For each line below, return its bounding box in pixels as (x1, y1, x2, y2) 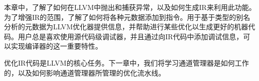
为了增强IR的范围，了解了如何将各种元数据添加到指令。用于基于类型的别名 (4, 11, 250, 22)
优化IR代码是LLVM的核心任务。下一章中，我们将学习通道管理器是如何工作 (4, 57, 249, 68)
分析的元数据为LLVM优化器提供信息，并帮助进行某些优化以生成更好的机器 (4, 21, 248, 32)
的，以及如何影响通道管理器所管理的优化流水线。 (4, 67, 165, 78)
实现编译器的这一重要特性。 (11, 41, 102, 51)
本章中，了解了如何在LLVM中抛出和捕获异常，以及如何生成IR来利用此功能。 (4, 2, 256, 12)
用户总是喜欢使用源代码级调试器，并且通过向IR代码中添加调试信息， (18, 31, 243, 41)
